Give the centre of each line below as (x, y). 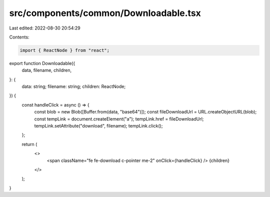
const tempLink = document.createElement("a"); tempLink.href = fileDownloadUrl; (119, 119)
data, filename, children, (47, 70)
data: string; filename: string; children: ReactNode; (74, 86)
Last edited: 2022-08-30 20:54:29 (45, 28)
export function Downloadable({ (42, 63)
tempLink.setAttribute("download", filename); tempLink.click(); (98, 126)
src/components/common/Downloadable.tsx (105, 13)
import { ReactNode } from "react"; (65, 50)
